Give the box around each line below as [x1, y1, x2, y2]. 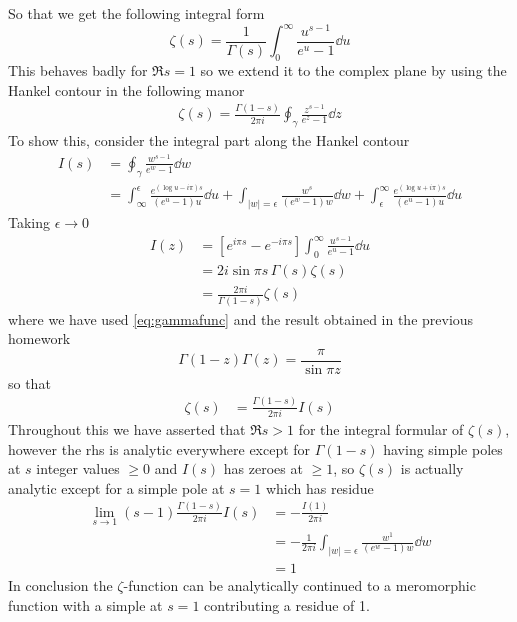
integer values [36, 458, 120, 479]
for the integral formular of [298, 419, 464, 440]
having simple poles [383, 438, 503, 459]
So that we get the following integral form [8, 3, 265, 23]
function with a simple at [8, 594, 163, 615]
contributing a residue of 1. [204, 594, 370, 615]
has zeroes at [223, 458, 303, 479]
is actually [400, 458, 464, 479]
